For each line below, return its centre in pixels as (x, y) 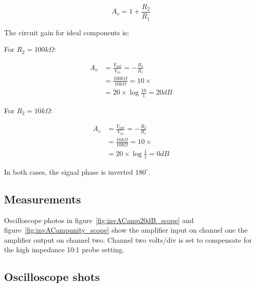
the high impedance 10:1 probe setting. (64, 249)
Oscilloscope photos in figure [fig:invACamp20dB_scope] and (99, 220)
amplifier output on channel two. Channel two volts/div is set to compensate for (128, 239)
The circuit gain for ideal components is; (67, 32)
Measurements (43, 199)
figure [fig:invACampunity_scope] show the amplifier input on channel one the (126, 230)
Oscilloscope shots (52, 277)
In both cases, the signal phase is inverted (69, 171)
